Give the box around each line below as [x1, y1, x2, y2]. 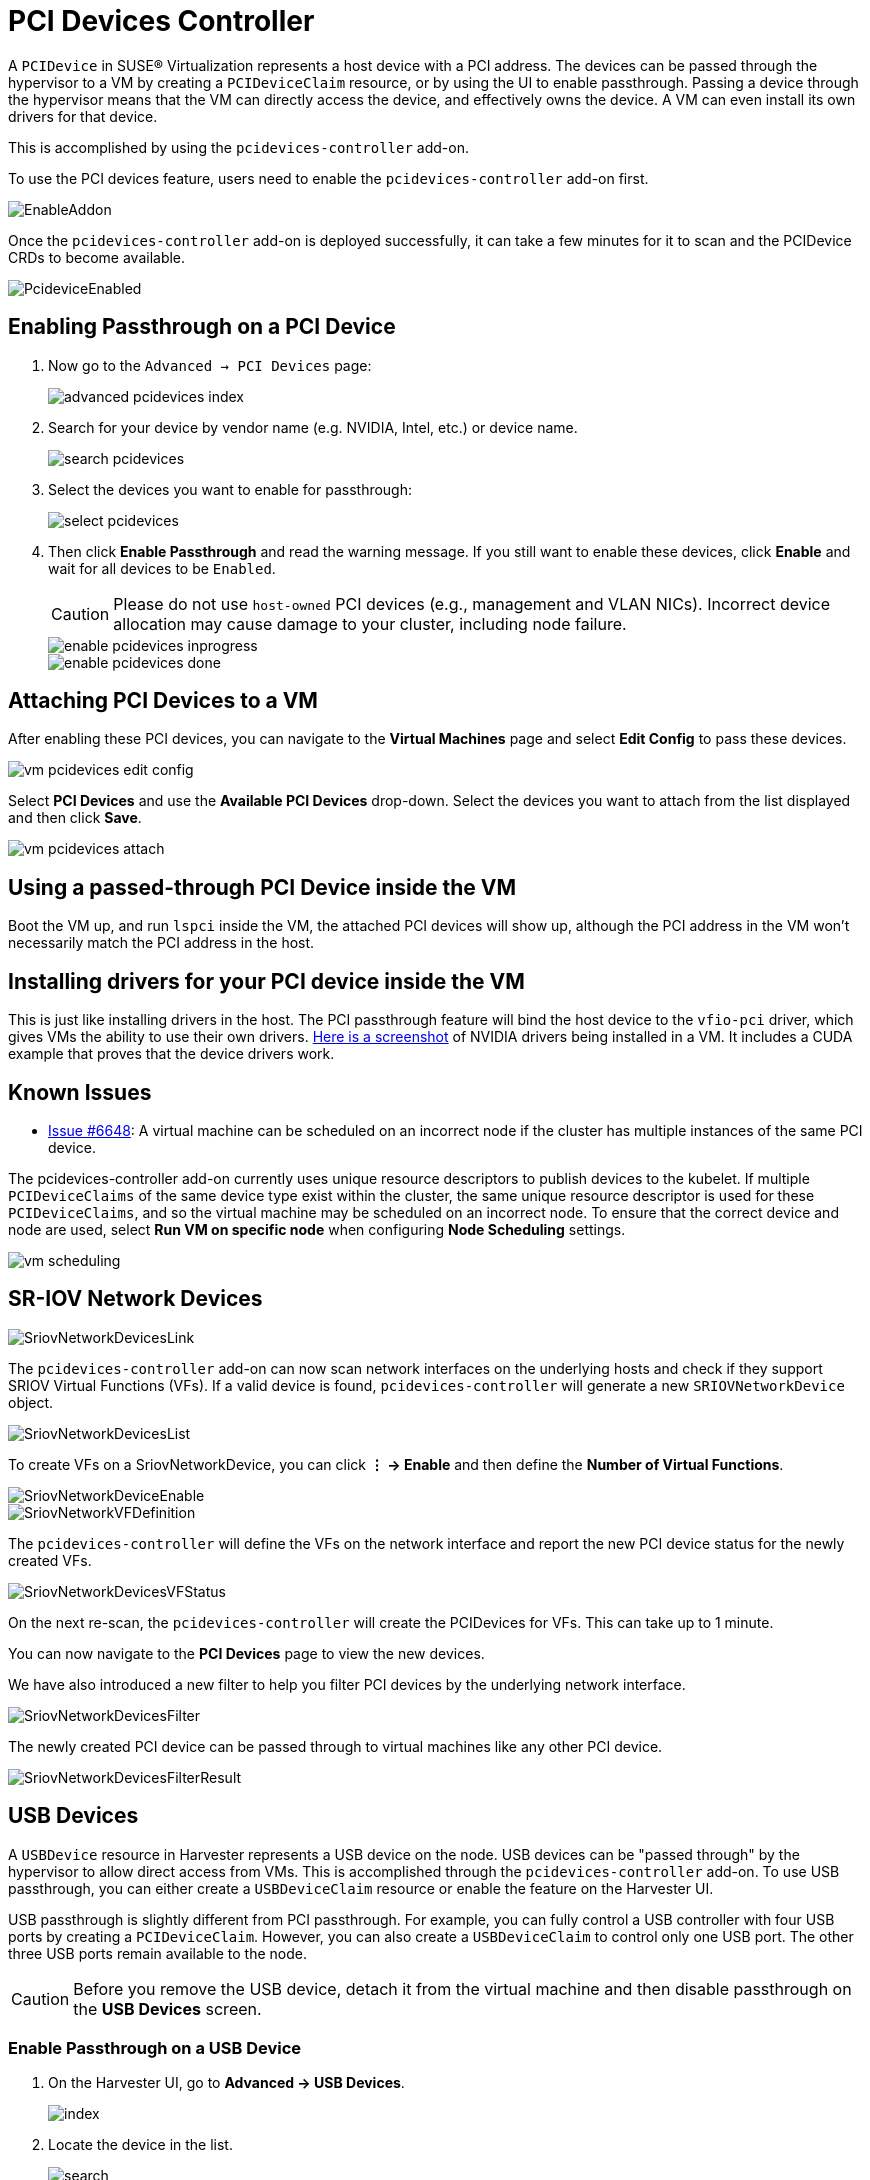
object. [8, 1393, 54, 1411]
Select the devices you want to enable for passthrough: [48, 480, 413, 498]
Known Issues [8, 1079, 152, 1105]
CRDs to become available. [8, 248, 186, 266]
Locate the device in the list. [48, 2136, 233, 2154]
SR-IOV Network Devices [8, 1286, 263, 1312]
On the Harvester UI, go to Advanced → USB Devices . [48, 2074, 405, 2092]
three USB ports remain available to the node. [8, 1944, 307, 1962]
